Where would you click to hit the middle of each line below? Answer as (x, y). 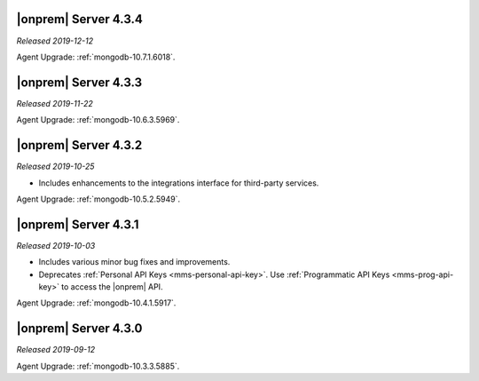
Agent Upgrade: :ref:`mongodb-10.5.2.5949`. (98, 199)
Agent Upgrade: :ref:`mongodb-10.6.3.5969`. (98, 120)
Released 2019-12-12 (55, 41)
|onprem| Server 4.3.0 (79, 329)
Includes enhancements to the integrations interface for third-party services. (179, 183)
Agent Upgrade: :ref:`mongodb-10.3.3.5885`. (98, 366)
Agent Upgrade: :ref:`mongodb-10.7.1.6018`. (96, 57)
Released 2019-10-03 (56, 245)
